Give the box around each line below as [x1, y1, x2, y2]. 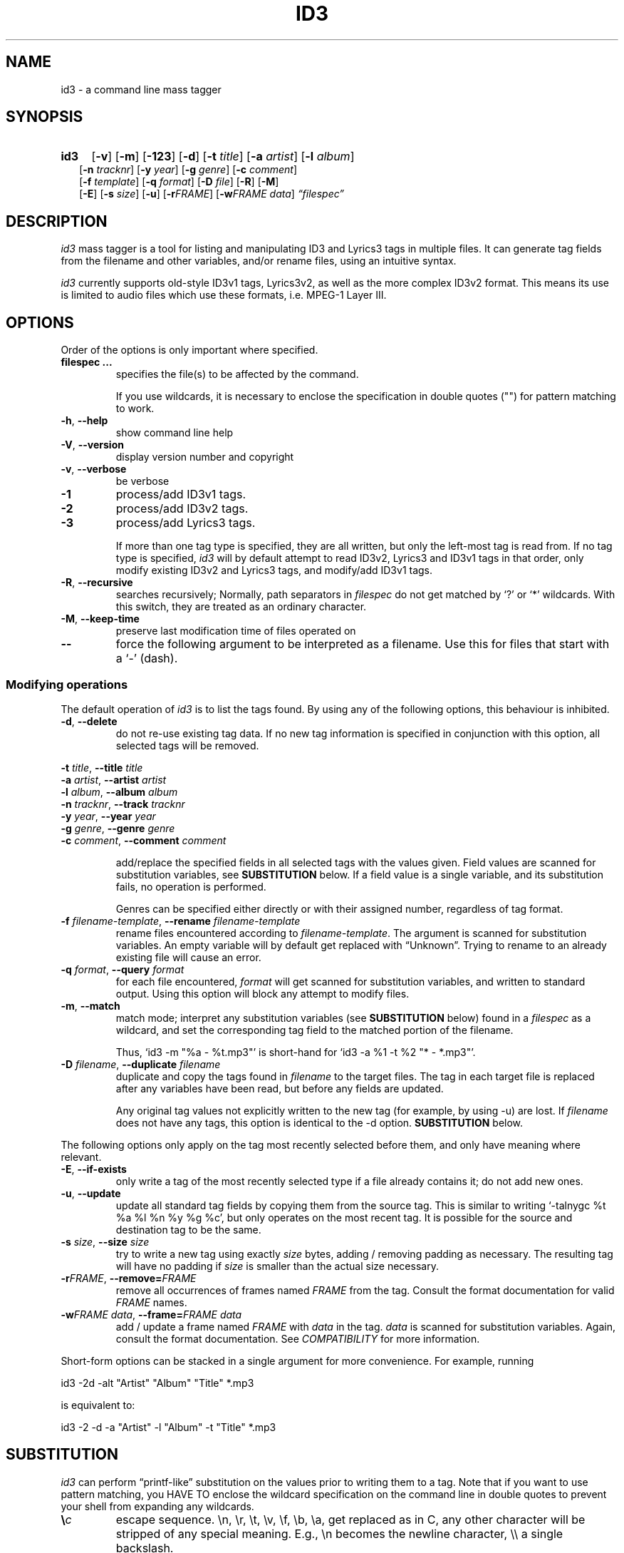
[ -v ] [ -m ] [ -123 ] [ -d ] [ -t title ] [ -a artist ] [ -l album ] [91, 149, 355, 164]
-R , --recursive [61, 576, 133, 589]
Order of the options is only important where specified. [61, 344, 318, 357]
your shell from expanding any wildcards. [61, 1500, 254, 1512]
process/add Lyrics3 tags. [115, 516, 256, 531]
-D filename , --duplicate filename [61, 1057, 221, 1070]
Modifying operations [6, 677, 128, 692]
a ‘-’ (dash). [115, 651, 178, 666]
